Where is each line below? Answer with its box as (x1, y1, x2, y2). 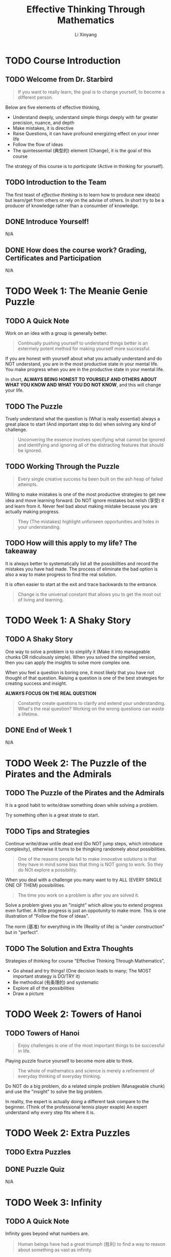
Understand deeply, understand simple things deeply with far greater (12, 114, 158, 120)
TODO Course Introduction (5, 55, 121, 66)
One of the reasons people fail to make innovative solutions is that (17, 856, 157, 862)
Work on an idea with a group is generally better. (5, 330, 108, 336)
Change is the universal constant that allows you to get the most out (17, 591, 161, 597)
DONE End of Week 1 (5, 726, 72, 735)
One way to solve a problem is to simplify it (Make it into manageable (5, 648, 151, 655)
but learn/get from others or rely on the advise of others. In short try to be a (5, 197, 164, 203)
